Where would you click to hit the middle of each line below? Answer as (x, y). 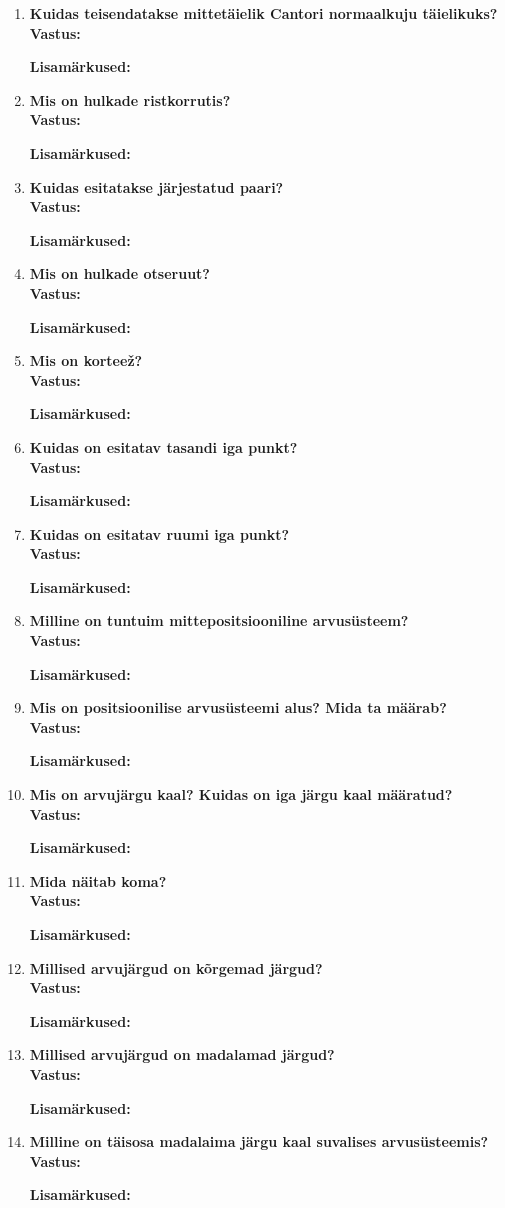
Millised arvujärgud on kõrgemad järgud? (176, 967)
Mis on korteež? (86, 360)
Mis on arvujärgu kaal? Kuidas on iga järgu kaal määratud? (241, 794)
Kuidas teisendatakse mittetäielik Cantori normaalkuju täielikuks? (263, 13)
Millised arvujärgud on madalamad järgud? (182, 1054)
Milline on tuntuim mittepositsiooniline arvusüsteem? (219, 620)
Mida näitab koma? (98, 880)
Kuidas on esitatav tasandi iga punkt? (163, 446)
